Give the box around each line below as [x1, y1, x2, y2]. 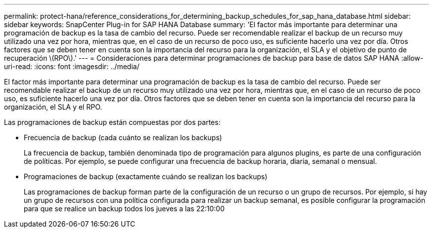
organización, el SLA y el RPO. [4, 103, 102, 111]
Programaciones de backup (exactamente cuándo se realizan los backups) [24, 172, 267, 181]
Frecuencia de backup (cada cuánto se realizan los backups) [24, 133, 222, 142]
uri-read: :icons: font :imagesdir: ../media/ [4, 62, 139, 71]
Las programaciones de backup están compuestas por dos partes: [4, 118, 220, 126]
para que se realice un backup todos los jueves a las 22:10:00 [24, 204, 225, 213]
